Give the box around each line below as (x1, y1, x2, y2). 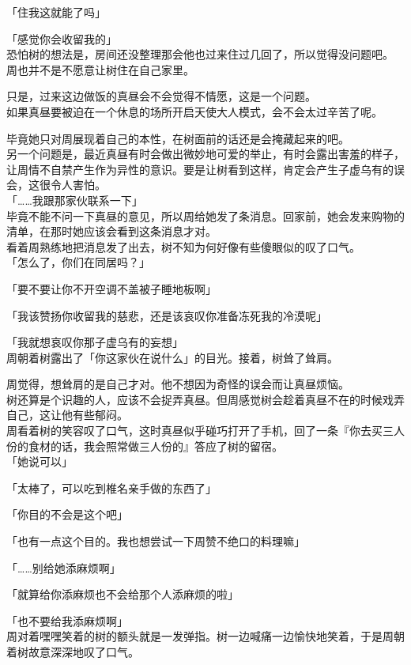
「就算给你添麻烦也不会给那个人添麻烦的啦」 (6, 586, 239, 603)
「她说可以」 (6, 453, 73, 470)
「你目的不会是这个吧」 (6, 506, 128, 523)
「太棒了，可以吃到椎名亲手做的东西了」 (6, 479, 217, 496)
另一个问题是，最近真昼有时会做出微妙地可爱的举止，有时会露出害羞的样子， (6, 145, 405, 162)
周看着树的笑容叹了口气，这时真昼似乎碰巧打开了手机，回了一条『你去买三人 (6, 422, 405, 439)
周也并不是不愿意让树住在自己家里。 (6, 61, 194, 77)
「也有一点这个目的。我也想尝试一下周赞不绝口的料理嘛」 (6, 533, 305, 550)
